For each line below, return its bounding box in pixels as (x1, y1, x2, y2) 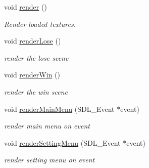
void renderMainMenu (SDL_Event (4, 103, 115, 114)
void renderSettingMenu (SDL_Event (4, 137, 121, 148)
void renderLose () (4, 35, 61, 46)
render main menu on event (4, 120, 90, 131)
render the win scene (4, 86, 68, 97)
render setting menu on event (4, 154, 95, 165)
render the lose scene (4, 52, 69, 63)
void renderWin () (4, 69, 60, 80)
